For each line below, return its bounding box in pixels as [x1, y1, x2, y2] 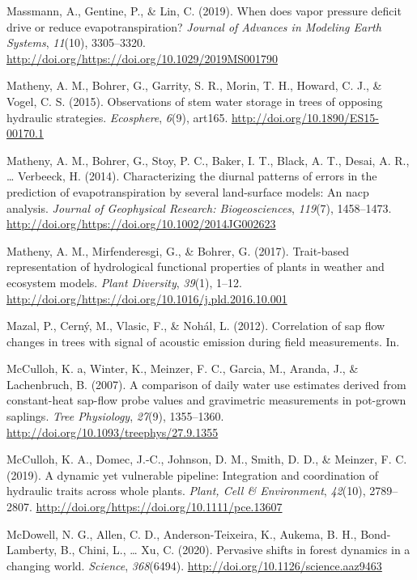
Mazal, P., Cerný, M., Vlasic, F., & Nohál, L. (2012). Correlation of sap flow [6, 317, 385, 334]
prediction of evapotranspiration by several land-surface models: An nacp [6, 183, 369, 200]
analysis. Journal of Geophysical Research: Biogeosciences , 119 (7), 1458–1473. [6, 199, 392, 216]
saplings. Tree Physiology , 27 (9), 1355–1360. [6, 408, 224, 425]
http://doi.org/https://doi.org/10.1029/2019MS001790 [6, 49, 279, 66]
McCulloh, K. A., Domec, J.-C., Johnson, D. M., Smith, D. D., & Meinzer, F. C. [6, 451, 407, 468]
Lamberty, [6, 541, 57, 558]
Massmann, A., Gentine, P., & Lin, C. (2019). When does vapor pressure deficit [6, 2, 402, 19]
